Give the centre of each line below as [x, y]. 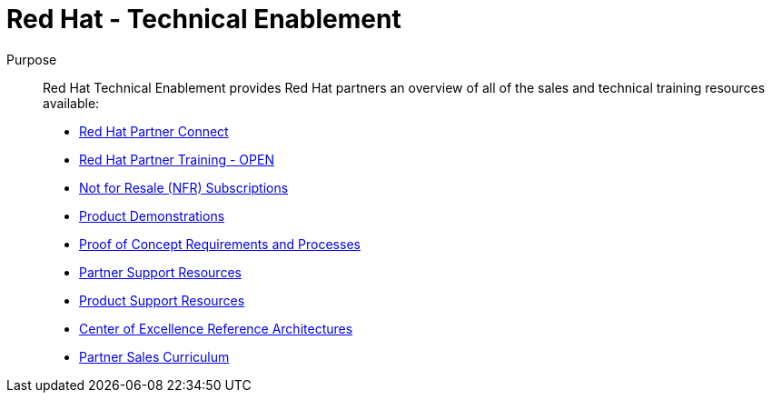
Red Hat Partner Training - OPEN [177, 159]
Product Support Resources [162, 300]
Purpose [32, 59]
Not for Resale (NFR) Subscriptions [184, 187]
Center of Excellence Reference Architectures [216, 328]
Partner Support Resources [160, 272]
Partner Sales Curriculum [154, 356]
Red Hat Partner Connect [154, 131]
